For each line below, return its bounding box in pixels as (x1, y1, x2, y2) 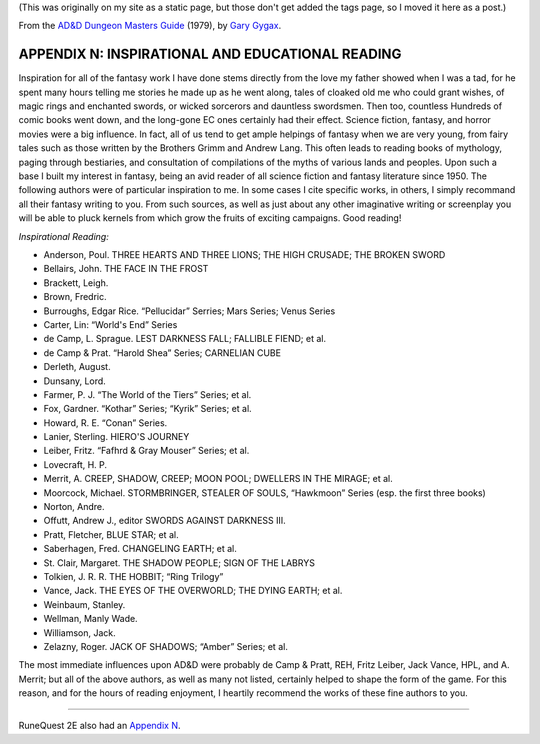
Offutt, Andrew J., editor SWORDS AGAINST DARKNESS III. (43, 515, 287, 527)
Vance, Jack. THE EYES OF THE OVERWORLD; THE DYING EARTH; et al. (43, 585, 343, 597)
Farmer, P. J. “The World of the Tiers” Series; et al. (43, 388, 252, 400)
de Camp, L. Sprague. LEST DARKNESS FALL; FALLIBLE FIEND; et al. (43, 333, 327, 345)
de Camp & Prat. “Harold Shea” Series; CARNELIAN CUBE (43, 346, 282, 359)
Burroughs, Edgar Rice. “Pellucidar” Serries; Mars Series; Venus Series (43, 305, 336, 317)
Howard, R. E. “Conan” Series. (43, 416, 168, 429)
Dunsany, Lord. (43, 375, 107, 387)
